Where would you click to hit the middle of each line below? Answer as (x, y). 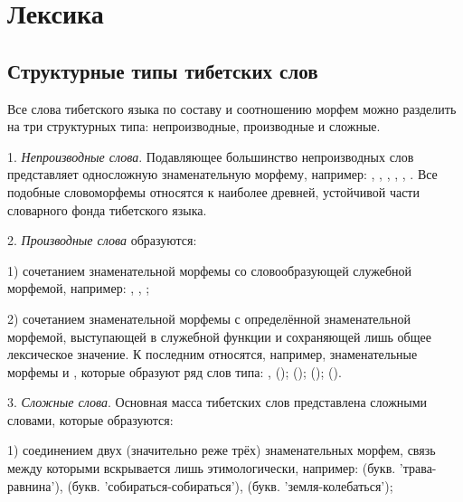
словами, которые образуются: (90, 419)
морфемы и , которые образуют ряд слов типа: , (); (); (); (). (175, 371)
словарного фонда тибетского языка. (107, 209)
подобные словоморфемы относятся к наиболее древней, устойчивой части (213, 191)
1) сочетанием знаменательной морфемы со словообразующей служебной (210, 270)
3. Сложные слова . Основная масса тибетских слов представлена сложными (217, 402)
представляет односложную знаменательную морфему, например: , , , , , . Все (222, 174)
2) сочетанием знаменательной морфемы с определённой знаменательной (209, 318)
